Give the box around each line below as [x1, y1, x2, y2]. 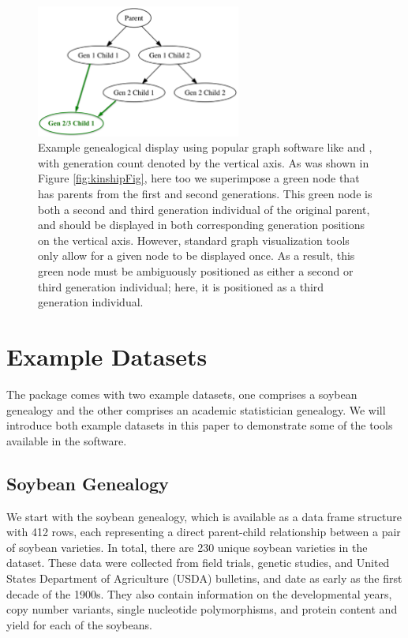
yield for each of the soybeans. [6, 616, 152, 632]
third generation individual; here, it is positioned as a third [38, 278, 324, 295]
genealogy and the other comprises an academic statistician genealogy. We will [6, 401, 386, 418]
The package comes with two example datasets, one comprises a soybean [6, 385, 357, 402]
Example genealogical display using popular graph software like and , [38, 139, 372, 156]
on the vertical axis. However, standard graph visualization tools [38, 231, 350, 248]
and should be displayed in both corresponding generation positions [38, 216, 365, 233]
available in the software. [6, 432, 127, 448]
